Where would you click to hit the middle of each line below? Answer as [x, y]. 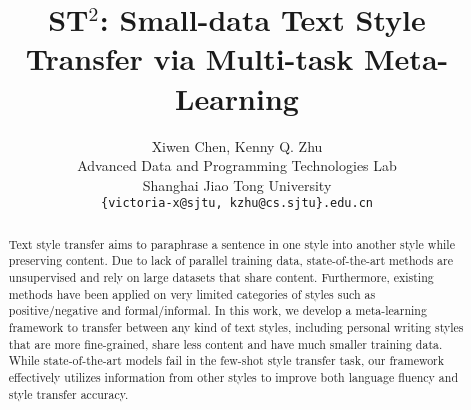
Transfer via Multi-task [189, 58]
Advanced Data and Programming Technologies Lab [237, 165]
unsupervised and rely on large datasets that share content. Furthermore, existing [221, 277]
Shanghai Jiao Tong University [237, 184]
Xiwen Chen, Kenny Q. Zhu [237, 145]
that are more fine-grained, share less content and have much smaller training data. [225, 343]
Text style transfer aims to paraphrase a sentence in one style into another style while [231, 243]
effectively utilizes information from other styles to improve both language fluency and [233, 376]
